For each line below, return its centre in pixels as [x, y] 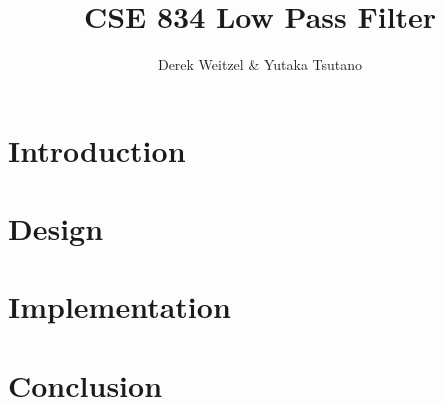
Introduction [97, 149]
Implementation [119, 306]
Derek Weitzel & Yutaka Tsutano [260, 64]
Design [56, 228]
